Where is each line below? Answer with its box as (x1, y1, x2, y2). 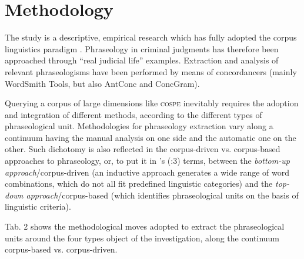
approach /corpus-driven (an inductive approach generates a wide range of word (5, 166, 289, 178)
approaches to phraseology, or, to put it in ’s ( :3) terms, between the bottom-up (5, 154, 290, 167)
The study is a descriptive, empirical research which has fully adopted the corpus (5, 31, 297, 43)
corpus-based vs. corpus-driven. (5, 243, 118, 255)
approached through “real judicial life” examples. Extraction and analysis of (5, 54, 279, 66)
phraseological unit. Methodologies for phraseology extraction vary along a (5, 120, 273, 132)
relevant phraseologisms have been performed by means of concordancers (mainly (5, 65, 297, 78)
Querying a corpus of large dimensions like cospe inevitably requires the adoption (5, 97, 299, 109)
